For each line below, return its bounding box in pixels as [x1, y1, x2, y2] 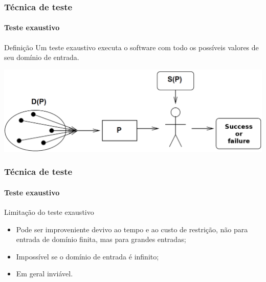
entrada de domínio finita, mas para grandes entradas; [16, 234, 186, 245]
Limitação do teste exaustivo [4, 207, 94, 217]
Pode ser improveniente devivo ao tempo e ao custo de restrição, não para [16, 224, 248, 234]
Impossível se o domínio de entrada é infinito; [16, 251, 159, 261]
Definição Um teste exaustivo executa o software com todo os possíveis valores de [4, 42, 259, 52]
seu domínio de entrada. [4, 52, 79, 63]
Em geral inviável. [16, 268, 73, 279]
